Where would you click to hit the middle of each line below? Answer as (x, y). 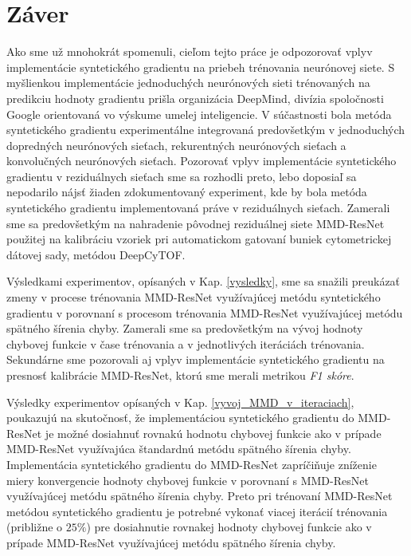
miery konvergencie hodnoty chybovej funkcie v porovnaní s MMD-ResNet (188, 480)
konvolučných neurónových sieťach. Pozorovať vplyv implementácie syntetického (202, 161)
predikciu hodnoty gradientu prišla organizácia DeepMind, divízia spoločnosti (195, 98)
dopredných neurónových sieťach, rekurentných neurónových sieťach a (176, 145)
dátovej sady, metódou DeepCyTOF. (96, 254)
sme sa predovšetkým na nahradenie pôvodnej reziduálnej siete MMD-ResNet (196, 223)
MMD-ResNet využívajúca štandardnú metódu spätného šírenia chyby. (179, 449)
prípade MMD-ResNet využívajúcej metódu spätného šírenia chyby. (171, 542)
